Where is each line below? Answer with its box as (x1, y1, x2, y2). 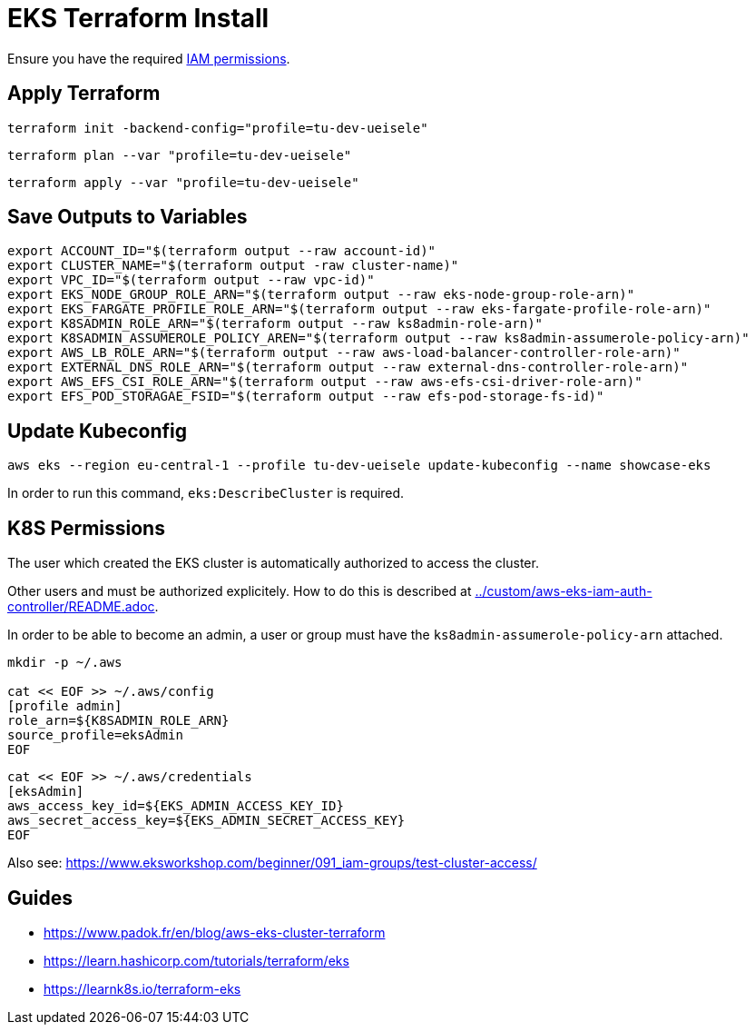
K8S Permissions (7, 516, 165, 540)
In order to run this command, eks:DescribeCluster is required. (7, 485, 405, 501)
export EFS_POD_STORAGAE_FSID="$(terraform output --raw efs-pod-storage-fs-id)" (7, 389, 604, 404)
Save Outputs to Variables (7, 205, 248, 229)
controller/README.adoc (7, 599, 155, 615)
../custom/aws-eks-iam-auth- (475, 583, 652, 600)
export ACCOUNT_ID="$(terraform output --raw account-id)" (7, 243, 436, 259)
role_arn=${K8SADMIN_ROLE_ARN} (7, 713, 230, 729)
